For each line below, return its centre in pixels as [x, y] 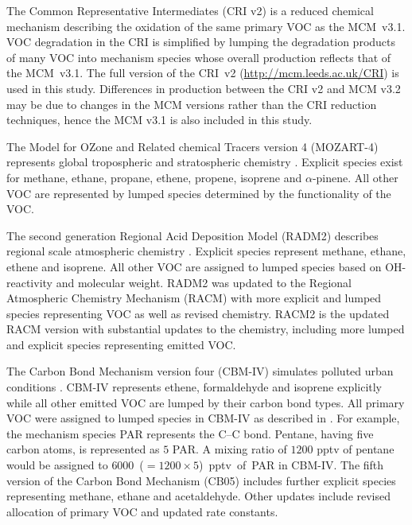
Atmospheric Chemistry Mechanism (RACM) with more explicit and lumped [194, 298]
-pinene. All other [355, 177]
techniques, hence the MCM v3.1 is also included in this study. [159, 120]
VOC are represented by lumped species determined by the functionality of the [199, 193]
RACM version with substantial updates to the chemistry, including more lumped [206, 329]
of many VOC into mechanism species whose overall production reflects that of [199, 57]
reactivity [29, 282]
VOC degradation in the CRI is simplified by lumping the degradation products [201, 42]
